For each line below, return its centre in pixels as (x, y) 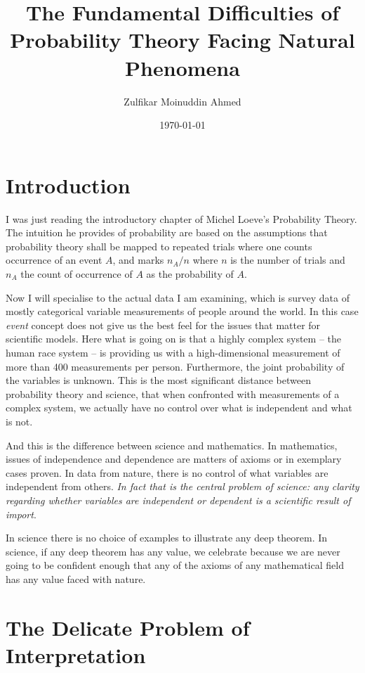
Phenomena (182, 67)
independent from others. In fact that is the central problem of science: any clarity (182, 486)
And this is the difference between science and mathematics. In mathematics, (172, 445)
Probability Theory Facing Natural (182, 40)
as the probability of (190, 274)
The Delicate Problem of (128, 627)
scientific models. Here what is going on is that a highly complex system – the (174, 339)
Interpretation (76, 654)
